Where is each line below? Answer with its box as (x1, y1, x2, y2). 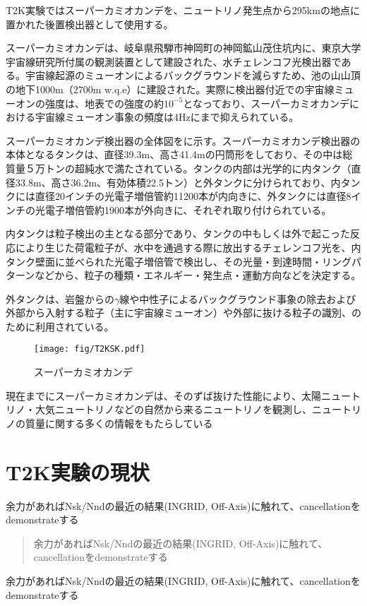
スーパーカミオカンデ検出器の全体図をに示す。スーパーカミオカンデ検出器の (6, 133, 361, 148)
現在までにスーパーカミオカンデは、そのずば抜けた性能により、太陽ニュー (6, 388, 351, 403)
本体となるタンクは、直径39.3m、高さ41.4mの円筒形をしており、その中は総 (6, 147, 353, 162)
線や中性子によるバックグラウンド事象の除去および (119, 291, 356, 306)
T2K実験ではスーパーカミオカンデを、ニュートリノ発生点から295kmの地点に (6, 3, 360, 17)
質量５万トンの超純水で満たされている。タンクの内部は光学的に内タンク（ (6, 160, 351, 175)
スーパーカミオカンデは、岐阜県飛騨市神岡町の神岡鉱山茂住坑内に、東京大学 (6, 40, 361, 55)
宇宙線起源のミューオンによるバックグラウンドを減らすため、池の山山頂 (25, 68, 361, 83)
